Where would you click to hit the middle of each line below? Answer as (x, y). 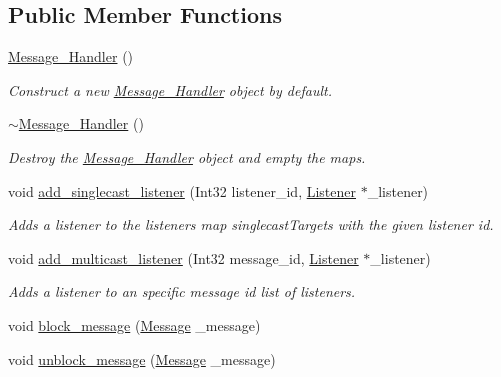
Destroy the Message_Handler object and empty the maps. (187, 156)
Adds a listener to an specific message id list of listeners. (182, 291)
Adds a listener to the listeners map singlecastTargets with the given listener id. (251, 224)
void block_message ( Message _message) (134, 324)
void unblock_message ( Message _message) (142, 358)
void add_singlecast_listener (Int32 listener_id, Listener (182, 190)
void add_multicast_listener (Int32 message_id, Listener (183, 257)
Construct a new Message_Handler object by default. (170, 89)
